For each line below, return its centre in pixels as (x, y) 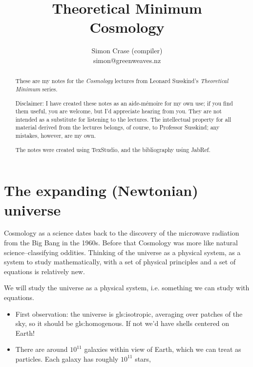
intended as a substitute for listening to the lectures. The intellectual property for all (123, 119)
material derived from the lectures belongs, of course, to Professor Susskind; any (117, 127)
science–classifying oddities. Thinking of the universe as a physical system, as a (122, 252)
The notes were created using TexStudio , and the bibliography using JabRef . (113, 149)
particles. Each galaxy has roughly (67, 358)
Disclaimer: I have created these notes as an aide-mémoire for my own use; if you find (124, 103)
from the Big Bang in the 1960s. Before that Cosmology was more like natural (121, 243)
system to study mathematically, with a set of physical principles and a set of (120, 262)
